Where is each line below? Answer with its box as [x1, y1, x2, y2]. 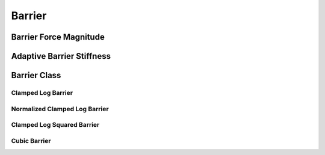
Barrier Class [11, 70, 61, 81]
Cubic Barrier [11, 136, 51, 145]
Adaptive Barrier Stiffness [11, 51, 111, 61]
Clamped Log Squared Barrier [11, 121, 100, 129]
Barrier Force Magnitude [11, 32, 105, 42]
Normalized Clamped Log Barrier [11, 105, 109, 113]
